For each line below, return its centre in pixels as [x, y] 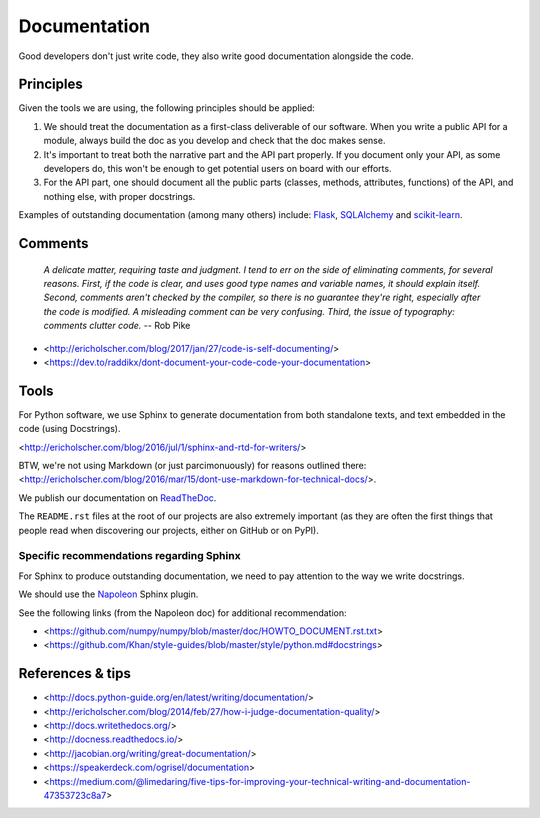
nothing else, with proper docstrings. [119, 196]
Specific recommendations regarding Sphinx [129, 556]
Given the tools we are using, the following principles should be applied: [166, 108]
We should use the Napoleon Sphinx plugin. [108, 594]
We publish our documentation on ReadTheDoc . [117, 497]
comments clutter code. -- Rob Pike [117, 326]
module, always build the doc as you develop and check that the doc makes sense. [214, 141]
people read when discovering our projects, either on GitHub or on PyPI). [168, 530]
